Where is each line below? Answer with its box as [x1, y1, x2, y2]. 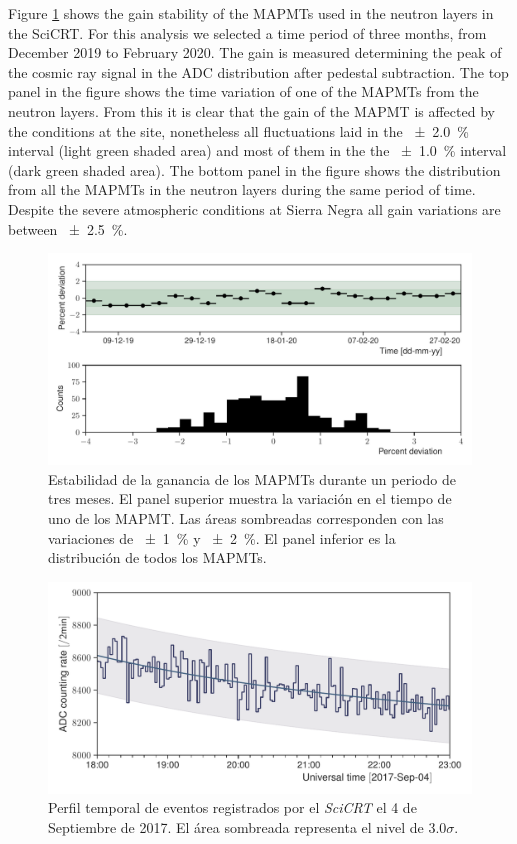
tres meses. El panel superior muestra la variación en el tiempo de [48, 488, 452, 509]
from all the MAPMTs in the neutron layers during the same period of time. [8, 179, 476, 200]
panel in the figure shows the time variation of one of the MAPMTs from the [8, 81, 479, 102]
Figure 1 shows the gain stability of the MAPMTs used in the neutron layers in [8, 3, 494, 23]
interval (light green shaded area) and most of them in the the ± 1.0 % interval [8, 140, 507, 161]
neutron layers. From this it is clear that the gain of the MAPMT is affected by [8, 100, 495, 121]
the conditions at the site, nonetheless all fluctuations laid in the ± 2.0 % [8, 120, 469, 141]
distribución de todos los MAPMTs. [48, 547, 267, 568]
